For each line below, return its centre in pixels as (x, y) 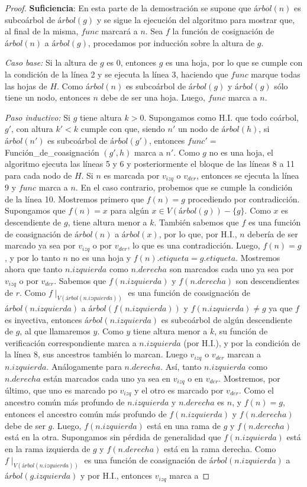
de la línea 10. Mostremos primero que (75, 199)
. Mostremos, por (249, 378)
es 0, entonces (132, 62)
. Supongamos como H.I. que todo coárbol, (221, 117)
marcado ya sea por (40, 245)
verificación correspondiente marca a (71, 342)
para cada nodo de (38, 175)
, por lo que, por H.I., (198, 233)
